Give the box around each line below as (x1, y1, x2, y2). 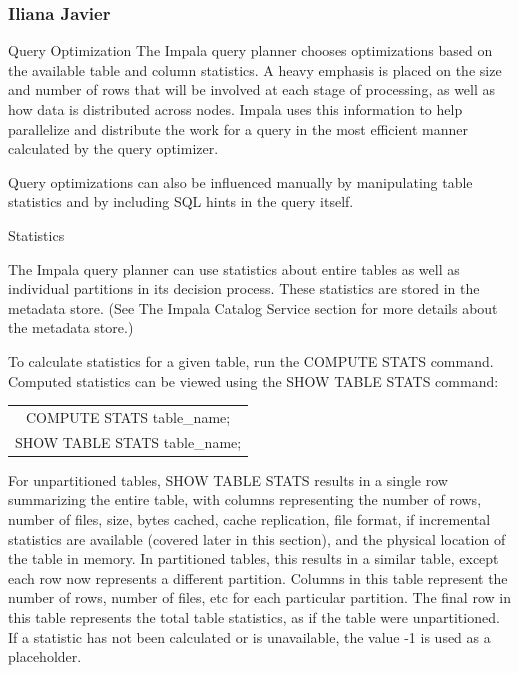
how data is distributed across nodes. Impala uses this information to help (8, 99, 463, 119)
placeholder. (8, 646, 82, 667)
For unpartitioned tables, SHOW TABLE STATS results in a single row (8, 469, 448, 490)
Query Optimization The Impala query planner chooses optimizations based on (8, 40, 493, 61)
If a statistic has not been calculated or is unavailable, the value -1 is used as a (8, 626, 491, 647)
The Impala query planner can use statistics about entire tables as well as (8, 258, 460, 279)
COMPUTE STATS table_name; (25, 406, 231, 427)
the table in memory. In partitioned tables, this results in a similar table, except (8, 548, 499, 569)
